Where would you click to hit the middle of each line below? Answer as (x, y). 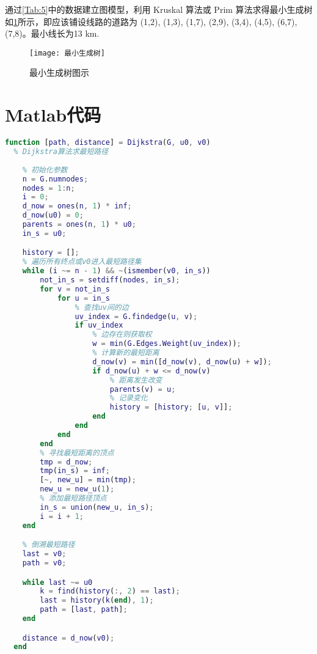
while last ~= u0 (57, 582)
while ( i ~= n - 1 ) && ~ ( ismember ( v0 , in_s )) (116, 271)
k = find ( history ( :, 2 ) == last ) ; (110, 591)
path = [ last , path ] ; (84, 610)
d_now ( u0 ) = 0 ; (53, 215)
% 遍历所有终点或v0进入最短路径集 (82, 262)
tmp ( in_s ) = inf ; (75, 471)
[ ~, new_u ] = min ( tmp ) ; (88, 480)
